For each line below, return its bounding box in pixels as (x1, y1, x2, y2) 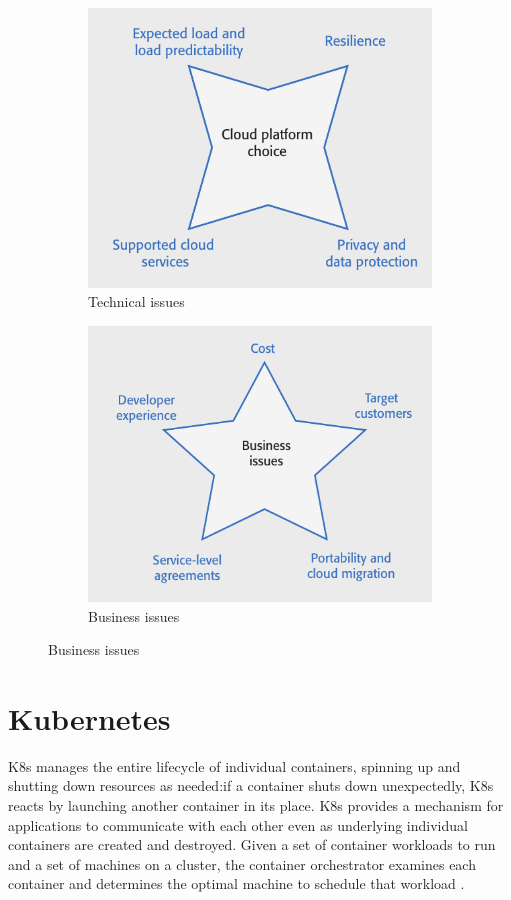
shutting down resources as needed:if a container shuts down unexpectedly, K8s (8, 775, 494, 796)
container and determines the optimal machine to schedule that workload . (8, 873, 465, 894)
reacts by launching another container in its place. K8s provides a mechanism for (8, 795, 504, 816)
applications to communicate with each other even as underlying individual (8, 814, 468, 835)
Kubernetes (8, 697, 171, 738)
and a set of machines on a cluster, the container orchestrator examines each (8, 853, 476, 874)
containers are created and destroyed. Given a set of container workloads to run (8, 834, 496, 855)
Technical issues (88, 291, 185, 312)
